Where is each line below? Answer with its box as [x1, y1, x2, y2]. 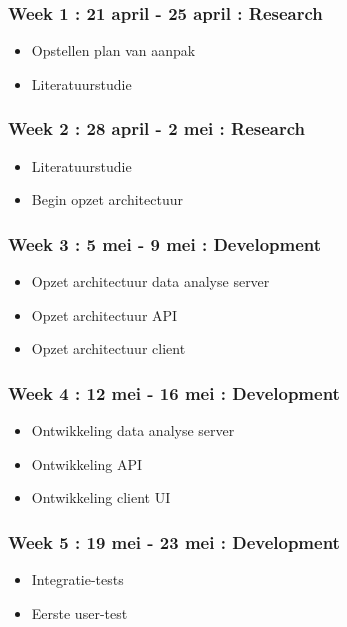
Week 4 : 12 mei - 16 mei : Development [8, 380, 340, 405]
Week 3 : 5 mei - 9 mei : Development [8, 231, 322, 256]
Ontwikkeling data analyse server [31, 420, 235, 441]
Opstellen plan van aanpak [31, 40, 196, 61]
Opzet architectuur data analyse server [31, 271, 270, 292]
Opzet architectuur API [31, 304, 178, 325]
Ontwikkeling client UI [31, 487, 171, 508]
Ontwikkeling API [31, 453, 143, 474]
